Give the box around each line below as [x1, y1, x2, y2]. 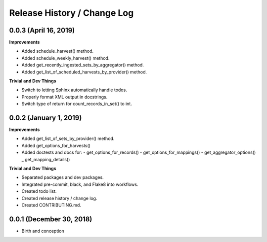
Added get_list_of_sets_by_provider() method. [21, 136, 115, 141]
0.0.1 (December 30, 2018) [9, 215, 92, 223]
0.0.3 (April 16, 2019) [9, 26, 75, 35]
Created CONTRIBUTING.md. [21, 202, 82, 208]
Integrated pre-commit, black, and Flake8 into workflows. [21, 181, 138, 187]
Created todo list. [21, 188, 57, 194]
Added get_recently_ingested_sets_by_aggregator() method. [21, 62, 144, 68]
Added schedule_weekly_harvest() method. [21, 55, 110, 61]
